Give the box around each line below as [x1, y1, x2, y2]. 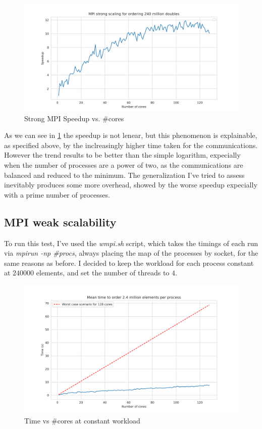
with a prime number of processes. [4, 189, 110, 200]
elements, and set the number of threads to [36, 267, 170, 278]
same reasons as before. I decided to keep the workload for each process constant [4, 257, 254, 268]
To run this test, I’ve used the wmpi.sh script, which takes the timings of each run [4, 237, 258, 248]
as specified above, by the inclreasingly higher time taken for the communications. [4, 139, 258, 150]
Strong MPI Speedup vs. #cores [24, 113, 124, 123]
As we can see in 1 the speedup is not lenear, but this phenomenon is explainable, [4, 130, 257, 140]
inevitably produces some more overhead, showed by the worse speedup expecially [4, 179, 257, 190]
